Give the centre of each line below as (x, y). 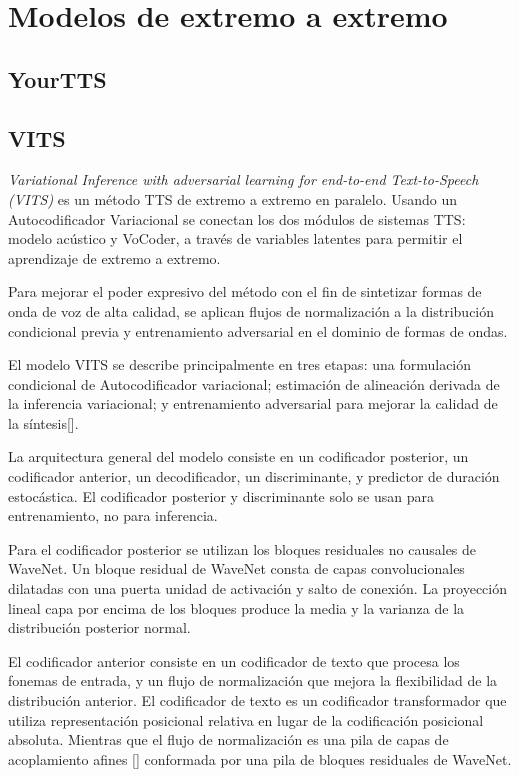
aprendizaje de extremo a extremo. (114, 257)
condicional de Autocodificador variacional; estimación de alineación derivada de (254, 383)
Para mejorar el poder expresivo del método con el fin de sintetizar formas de (245, 291)
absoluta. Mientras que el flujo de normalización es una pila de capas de (228, 739)
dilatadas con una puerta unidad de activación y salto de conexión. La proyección (257, 588)
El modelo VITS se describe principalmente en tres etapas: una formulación (240, 364)
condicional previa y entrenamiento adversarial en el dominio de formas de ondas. (258, 330)
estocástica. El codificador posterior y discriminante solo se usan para (221, 495)
